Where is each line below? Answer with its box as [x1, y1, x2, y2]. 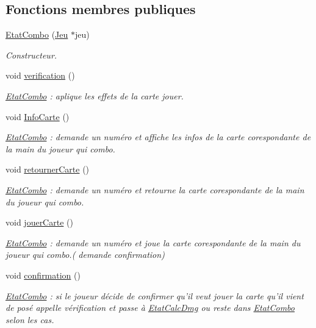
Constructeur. [5, 48, 57, 61]
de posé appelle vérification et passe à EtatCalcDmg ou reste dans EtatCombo [5, 301, 295, 314]
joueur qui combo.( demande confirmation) [5, 248, 165, 261]
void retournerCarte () [5, 163, 90, 176]
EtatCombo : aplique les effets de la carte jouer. [5, 89, 184, 102]
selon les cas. [5, 313, 54, 326]
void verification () [5, 69, 75, 82]
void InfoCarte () [5, 110, 70, 123]
